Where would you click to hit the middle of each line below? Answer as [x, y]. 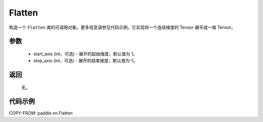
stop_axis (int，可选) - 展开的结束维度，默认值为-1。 [86, 61]
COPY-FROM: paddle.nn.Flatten [41, 113]
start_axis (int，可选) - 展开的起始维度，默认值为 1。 [85, 54]
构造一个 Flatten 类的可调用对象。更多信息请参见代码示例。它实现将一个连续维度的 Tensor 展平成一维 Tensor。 [122, 27]
